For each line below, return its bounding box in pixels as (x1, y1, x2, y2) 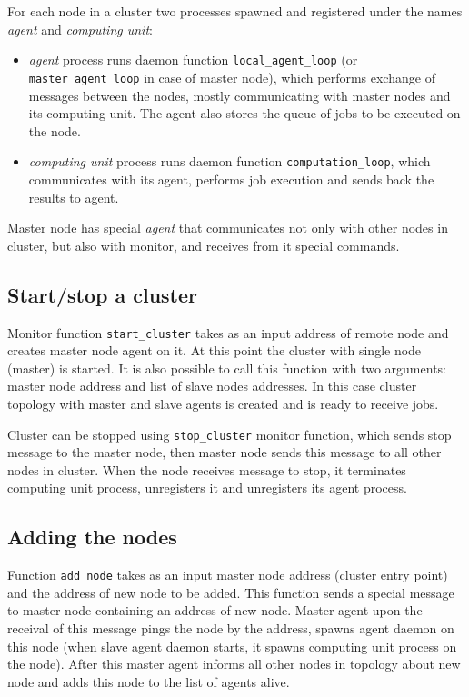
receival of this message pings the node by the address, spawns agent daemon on (7, 619, 454, 638)
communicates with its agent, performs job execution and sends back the (28, 169, 434, 188)
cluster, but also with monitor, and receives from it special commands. (7, 235, 400, 254)
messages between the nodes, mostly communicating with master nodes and (28, 85, 451, 105)
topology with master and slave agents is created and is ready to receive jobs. (7, 393, 439, 413)
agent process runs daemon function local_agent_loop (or (28, 50, 358, 69)
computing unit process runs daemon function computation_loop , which (28, 152, 431, 171)
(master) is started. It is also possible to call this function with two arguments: (7, 358, 446, 377)
